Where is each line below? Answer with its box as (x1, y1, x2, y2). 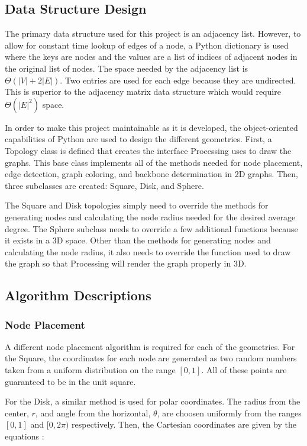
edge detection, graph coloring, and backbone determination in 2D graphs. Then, (5, 168, 298, 180)
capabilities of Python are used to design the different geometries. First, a (5, 133, 272, 145)
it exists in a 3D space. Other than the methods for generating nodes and (5, 234, 271, 246)
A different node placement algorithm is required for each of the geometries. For (5, 340, 295, 352)
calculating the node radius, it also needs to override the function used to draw (5, 245, 291, 258)
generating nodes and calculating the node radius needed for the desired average (5, 210, 296, 223)
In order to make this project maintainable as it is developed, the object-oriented (5, 121, 298, 133)
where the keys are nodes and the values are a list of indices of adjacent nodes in (5, 50, 298, 63)
